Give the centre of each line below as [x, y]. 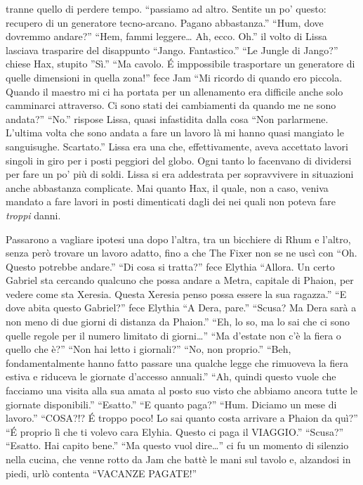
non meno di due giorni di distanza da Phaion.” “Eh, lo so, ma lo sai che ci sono [178, 322]
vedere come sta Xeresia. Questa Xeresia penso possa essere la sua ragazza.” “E [176, 293]
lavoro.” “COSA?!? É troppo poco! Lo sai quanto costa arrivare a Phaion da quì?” [182, 418]
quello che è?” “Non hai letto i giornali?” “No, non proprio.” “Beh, [148, 349]
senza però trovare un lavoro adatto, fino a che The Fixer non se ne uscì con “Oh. [181, 253]
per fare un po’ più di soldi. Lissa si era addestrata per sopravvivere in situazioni [180, 174]
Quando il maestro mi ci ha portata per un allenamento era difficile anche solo [174, 91]
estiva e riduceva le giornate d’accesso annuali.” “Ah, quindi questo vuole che [171, 376]
